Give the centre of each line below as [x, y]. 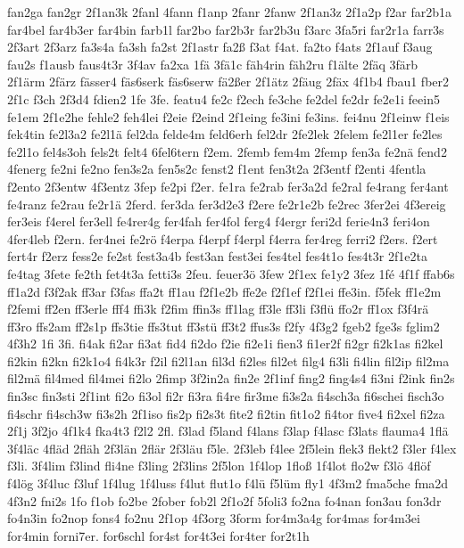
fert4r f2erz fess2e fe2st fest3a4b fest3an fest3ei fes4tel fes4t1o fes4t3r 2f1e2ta [217, 256]
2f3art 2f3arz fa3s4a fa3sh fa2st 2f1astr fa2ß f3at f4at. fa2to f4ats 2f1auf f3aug [220, 47]
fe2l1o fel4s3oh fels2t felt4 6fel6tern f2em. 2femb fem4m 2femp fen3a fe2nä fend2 [227, 151]
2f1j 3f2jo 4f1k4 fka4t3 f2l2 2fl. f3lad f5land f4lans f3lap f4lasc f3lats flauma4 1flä [228, 431]
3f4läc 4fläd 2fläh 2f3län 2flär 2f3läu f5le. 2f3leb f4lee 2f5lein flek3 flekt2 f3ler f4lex [232, 448]
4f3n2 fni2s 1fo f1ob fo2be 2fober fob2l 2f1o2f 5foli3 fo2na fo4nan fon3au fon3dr [224, 500]
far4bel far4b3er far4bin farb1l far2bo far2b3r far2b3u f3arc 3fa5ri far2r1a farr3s [226, 29]
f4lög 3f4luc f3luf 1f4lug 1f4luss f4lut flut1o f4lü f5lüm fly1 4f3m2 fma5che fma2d [228, 483]
